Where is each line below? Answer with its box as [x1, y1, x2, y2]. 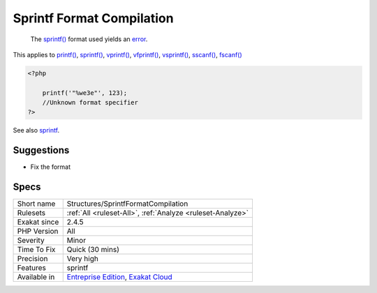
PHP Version [17, 227, 59, 236]
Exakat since [17, 217, 59, 227]
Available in [17, 272, 55, 282]
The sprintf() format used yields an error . [30, 35, 148, 43]
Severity [17, 236, 45, 246]
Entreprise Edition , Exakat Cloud [66, 272, 172, 282]
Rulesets [17, 208, 45, 218]
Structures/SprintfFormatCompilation [66, 199, 188, 209]
